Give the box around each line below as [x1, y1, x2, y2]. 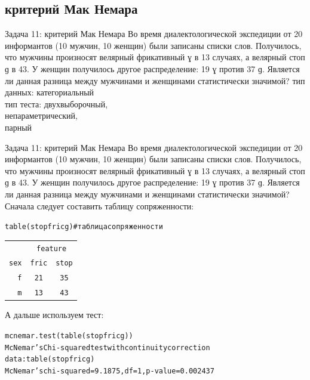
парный [5, 121, 32, 133]
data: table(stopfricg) [5, 355, 95, 364]
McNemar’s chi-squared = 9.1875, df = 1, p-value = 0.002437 [5, 366, 214, 375]
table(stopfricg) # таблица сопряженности [5, 223, 163, 231]
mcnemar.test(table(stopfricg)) [5, 331, 133, 340]
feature [36, 244, 67, 253]
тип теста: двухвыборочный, [5, 97, 108, 110]
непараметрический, [5, 109, 78, 122]
